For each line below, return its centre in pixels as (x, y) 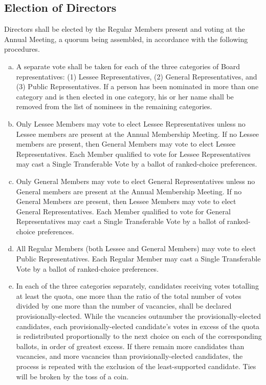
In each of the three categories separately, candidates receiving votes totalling (137, 286)
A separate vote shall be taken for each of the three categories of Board (128, 66)
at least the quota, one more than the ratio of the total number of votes (129, 296)
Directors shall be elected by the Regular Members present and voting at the (125, 29)
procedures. (22, 49)
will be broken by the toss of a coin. (72, 376)
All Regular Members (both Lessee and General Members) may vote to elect (136, 248)
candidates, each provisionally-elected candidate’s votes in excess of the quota (138, 326)
